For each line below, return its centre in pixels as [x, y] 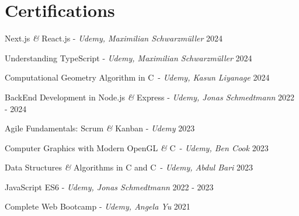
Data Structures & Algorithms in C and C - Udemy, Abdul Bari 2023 [129, 167]
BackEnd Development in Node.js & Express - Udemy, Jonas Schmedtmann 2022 [150, 97]
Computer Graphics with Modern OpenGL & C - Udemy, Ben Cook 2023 [137, 147]
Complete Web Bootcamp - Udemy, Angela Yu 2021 [98, 206]
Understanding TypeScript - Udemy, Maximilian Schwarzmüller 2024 [128, 58]
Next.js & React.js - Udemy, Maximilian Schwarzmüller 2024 [114, 38]
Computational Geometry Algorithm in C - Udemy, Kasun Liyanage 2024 [137, 77]
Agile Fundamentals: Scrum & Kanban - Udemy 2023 [100, 128]
